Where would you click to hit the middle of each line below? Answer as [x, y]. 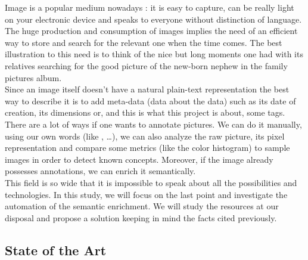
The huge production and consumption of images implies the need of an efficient [151, 31]
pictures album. [33, 77]
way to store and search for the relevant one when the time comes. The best [144, 42]
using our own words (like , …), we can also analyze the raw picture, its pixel [145, 136]
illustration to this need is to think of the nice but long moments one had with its [154, 54]
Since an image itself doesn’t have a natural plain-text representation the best [147, 89]
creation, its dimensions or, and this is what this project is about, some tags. [145, 112]
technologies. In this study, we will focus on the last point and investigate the [146, 194]
